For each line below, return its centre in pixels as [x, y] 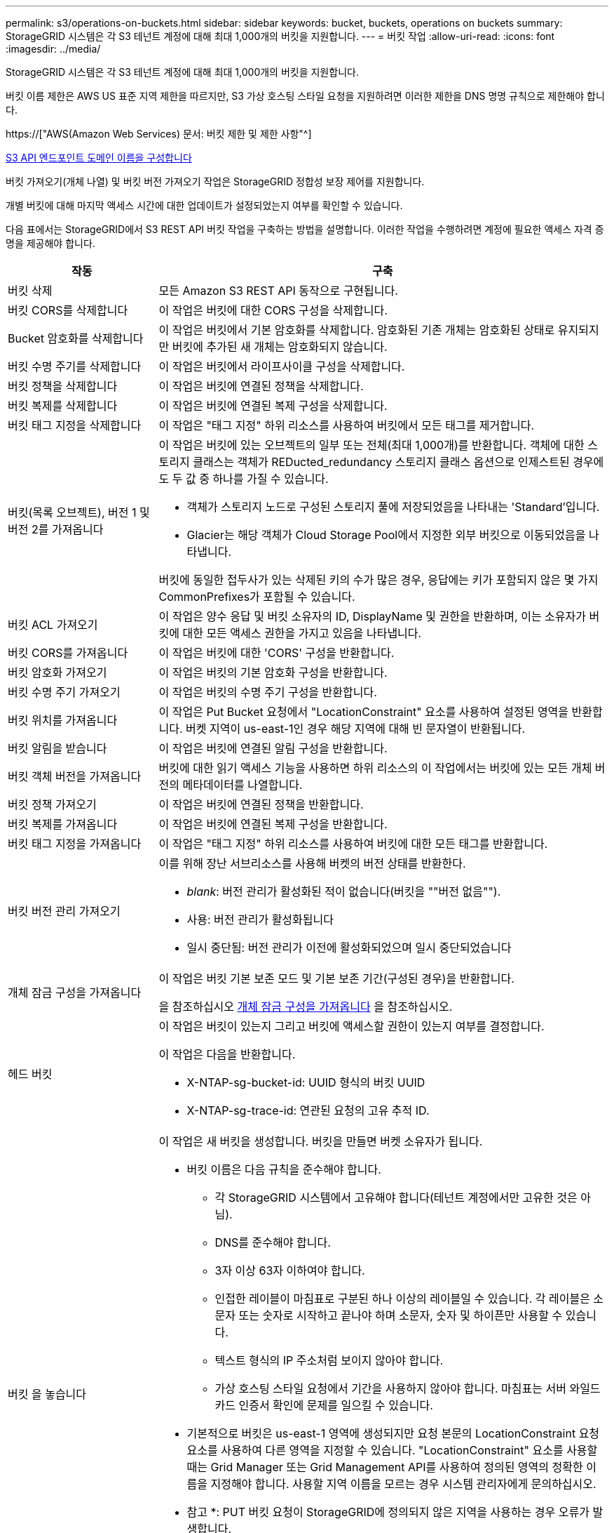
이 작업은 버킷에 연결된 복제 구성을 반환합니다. [273, 824]
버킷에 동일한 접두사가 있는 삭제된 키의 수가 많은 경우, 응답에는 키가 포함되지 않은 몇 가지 [378, 580]
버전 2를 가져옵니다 [56, 529]
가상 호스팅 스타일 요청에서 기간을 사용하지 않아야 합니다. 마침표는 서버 [390, 1388]
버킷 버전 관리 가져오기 [64, 911]
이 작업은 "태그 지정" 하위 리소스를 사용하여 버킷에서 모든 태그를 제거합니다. [347, 425]
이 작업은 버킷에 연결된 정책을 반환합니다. [261, 804]
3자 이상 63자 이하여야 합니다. [290, 1270]
